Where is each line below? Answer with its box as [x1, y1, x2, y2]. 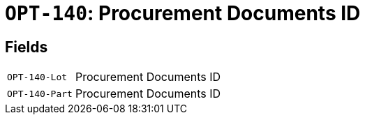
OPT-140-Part [7, 88, 73, 99]
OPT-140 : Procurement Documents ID [5, 1, 361, 25]
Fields [5, 38, 48, 56]
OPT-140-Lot [7, 71, 68, 82]
